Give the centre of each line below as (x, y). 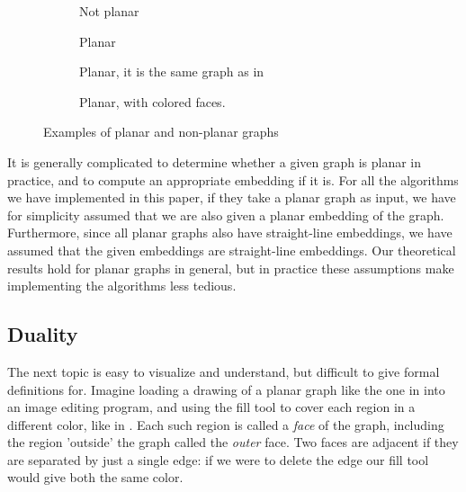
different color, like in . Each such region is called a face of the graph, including (226, 424)
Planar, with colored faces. (152, 101)
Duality (43, 334)
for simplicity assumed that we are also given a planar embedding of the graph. (226, 215)
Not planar (109, 11)
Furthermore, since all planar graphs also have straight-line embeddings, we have (230, 233)
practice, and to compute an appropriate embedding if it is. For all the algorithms (233, 179)
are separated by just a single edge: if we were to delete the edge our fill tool (218, 459)
